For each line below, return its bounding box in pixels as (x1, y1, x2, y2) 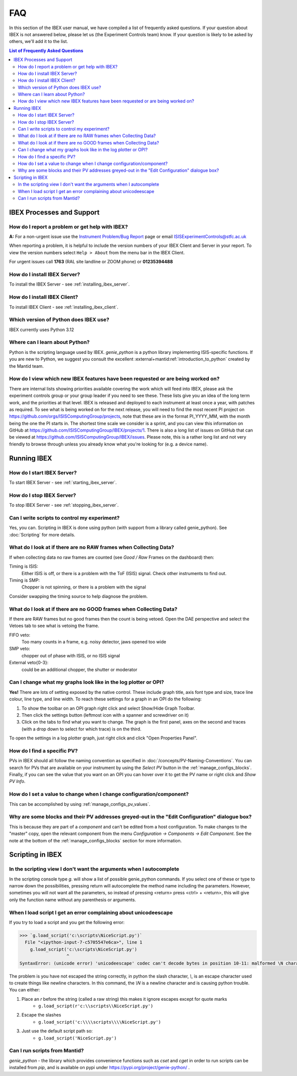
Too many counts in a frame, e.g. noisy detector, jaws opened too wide (21, 639, 166, 645)
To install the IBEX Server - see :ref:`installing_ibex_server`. (9, 281, 130, 287)
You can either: (9, 987, 41, 993)
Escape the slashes (21, 1012, 61, 1018)
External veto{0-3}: (9, 660, 49, 666)
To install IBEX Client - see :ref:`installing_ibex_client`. (9, 304, 118, 310)
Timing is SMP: (9, 577, 40, 583)
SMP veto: (9, 646, 31, 652)
